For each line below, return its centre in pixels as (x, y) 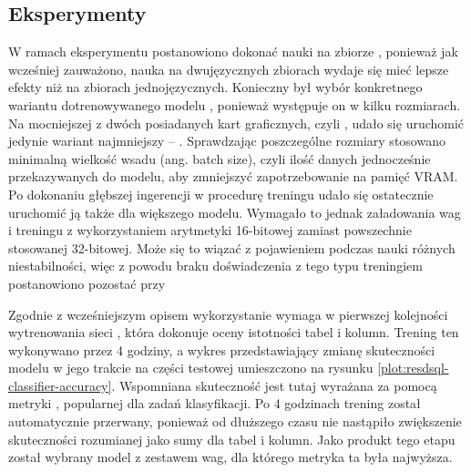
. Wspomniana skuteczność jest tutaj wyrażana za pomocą (274, 385)
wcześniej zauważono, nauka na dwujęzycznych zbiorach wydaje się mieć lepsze (229, 69)
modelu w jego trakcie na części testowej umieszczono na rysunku (191, 368)
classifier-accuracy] (60, 385)
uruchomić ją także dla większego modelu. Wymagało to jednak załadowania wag (235, 212)
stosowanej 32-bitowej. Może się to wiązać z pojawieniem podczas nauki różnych (232, 247)
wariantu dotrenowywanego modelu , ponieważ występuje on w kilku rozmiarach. (235, 104)
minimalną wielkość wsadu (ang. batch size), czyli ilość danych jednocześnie (220, 158)
